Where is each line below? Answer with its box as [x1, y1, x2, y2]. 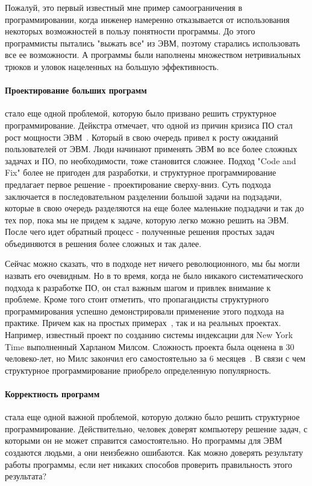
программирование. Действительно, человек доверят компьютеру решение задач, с [5, 422, 308, 435]
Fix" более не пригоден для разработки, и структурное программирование [5, 166, 276, 179]
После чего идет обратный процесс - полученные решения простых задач [5, 225, 275, 238]
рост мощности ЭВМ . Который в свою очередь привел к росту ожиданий [5, 130, 278, 143]
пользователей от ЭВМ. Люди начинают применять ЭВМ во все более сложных [5, 142, 298, 155]
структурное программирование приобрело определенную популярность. [5, 363, 271, 376]
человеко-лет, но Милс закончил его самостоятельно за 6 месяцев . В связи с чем [5, 352, 306, 365]
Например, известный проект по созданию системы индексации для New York [5, 328, 293, 341]
